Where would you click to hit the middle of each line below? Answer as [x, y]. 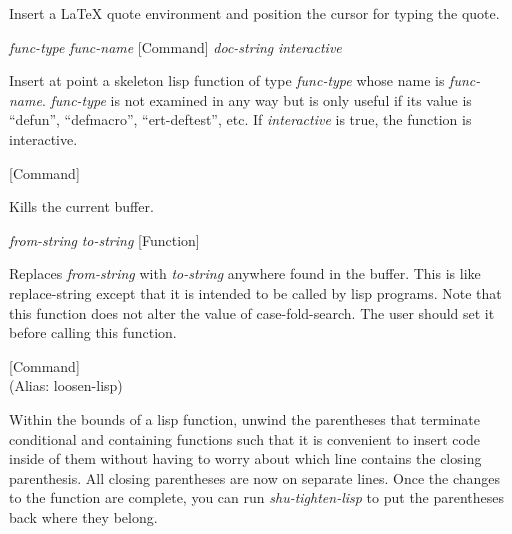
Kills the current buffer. [81, 206]
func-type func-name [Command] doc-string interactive [175, 46]
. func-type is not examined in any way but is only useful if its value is [256, 99]
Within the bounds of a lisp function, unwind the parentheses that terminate [245, 418]
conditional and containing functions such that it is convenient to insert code [244, 438]
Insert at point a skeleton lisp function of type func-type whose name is [227, 80]
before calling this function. [93, 332]
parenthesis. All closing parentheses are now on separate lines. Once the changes [255, 477]
